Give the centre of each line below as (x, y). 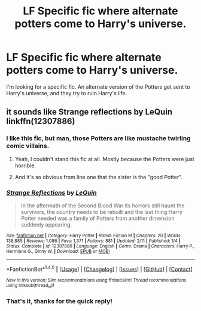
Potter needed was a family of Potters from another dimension (98, 218)
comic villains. (28, 146)
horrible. (25, 165)
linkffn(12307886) (41, 121)
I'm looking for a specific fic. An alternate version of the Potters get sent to (98, 87)
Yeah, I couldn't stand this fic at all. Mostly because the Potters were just (104, 159)
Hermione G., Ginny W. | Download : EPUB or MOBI (58, 251)
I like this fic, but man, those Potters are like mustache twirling (98, 138)
